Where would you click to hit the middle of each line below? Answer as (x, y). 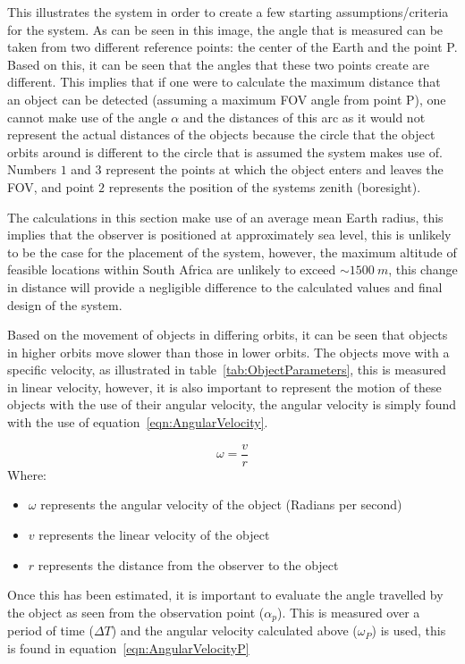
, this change (423, 269)
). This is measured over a (348, 612)
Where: (27, 474)
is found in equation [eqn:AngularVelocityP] (128, 647)
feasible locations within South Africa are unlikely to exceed (172, 269)
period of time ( (51, 630)
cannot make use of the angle (87, 117)
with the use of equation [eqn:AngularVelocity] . (138, 422)
